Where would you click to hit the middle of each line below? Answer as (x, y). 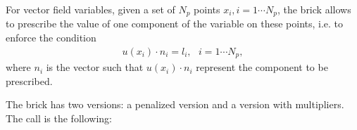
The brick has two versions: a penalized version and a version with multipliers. (175, 104)
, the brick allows (314, 9)
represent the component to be (262, 67)
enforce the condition (51, 38)
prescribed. (29, 80)
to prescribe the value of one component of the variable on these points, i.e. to (175, 24)
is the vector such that (95, 67)
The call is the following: (59, 118)
